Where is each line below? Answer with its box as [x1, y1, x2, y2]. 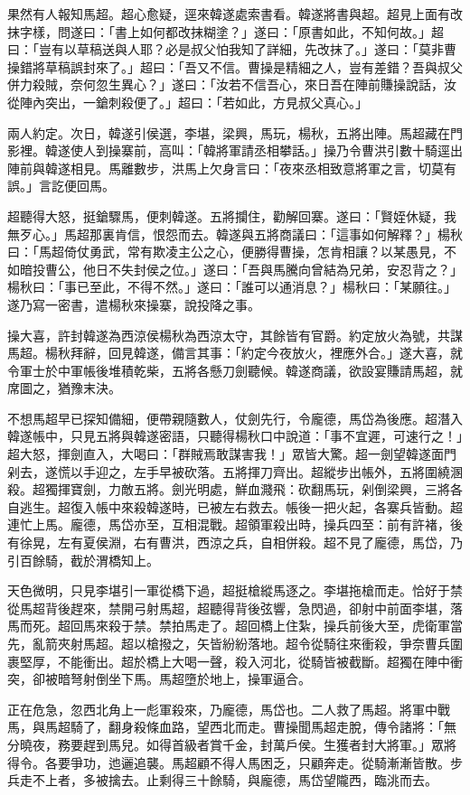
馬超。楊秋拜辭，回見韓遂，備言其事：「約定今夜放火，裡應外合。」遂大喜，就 [7, 343, 463, 362]
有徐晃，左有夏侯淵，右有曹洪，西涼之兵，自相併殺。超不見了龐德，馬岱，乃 [7, 533, 463, 552]
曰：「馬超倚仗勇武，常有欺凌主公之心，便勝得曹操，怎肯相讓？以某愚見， [7, 242, 444, 261]
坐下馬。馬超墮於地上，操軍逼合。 [108, 669, 311, 688]
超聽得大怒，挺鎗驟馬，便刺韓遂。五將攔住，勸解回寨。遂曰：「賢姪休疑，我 [7, 206, 456, 225]
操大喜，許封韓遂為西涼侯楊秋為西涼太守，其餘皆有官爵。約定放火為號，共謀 [7, 325, 463, 344]
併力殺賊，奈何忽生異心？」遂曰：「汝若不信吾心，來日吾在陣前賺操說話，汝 [7, 75, 456, 94]
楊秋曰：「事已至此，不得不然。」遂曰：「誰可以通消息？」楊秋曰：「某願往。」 [7, 277, 456, 296]
